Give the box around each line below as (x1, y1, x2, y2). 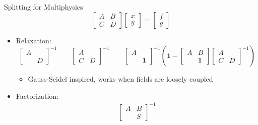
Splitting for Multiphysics (4, 2, 83, 12)
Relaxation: (16, 35, 51, 45)
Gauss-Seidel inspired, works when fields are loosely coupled (28, 74, 213, 84)
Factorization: (16, 90, 59, 101)
